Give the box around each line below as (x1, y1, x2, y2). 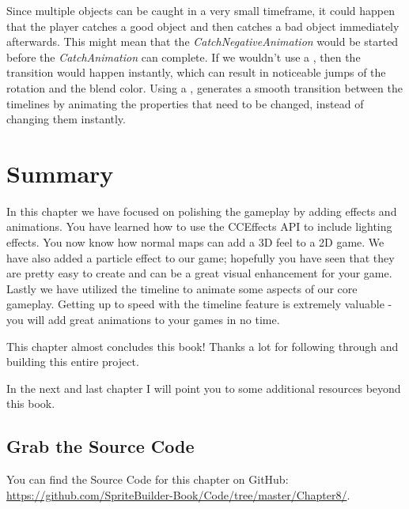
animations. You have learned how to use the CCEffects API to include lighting (6, 218, 392, 235)
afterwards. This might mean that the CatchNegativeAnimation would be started (6, 33, 399, 50)
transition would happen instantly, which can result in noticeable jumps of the (6, 64, 386, 81)
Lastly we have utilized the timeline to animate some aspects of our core (6, 280, 358, 296)
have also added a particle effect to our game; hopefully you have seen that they (6, 249, 395, 266)
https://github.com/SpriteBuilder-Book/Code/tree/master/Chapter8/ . (6, 486, 350, 503)
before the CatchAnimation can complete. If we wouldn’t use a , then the (6, 48, 361, 65)
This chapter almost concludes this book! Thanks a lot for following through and (6, 337, 399, 354)
